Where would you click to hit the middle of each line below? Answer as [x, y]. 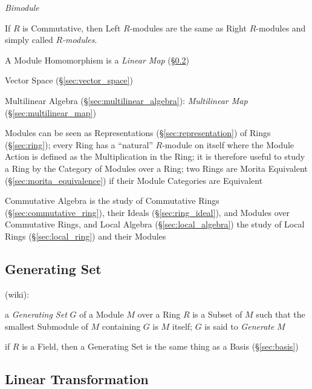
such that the [281, 314]
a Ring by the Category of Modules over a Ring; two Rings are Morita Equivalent [156, 168]
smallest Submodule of [47, 326]
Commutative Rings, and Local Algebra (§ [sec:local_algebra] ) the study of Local [155, 224]
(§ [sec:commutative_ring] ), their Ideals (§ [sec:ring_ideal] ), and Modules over [148, 212]
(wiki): [17, 294]
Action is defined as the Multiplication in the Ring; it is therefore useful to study [155, 156]
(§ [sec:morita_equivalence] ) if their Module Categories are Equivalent [134, 180]
